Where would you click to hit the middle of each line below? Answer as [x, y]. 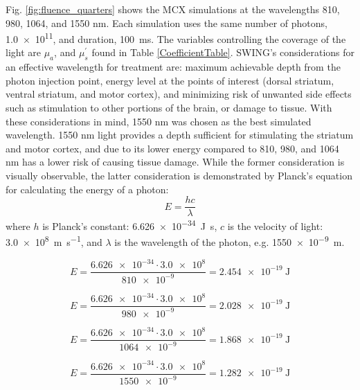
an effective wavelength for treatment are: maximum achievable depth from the [173, 67]
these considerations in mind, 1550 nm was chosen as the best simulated [159, 121]
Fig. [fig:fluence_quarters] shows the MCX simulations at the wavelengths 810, [173, 9]
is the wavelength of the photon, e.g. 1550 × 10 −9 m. [229, 241]
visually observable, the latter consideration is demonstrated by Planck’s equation [179, 175]
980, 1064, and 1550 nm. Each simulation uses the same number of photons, [166, 23]
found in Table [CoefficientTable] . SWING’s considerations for [223, 52]
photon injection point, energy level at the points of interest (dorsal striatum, [170, 80]
